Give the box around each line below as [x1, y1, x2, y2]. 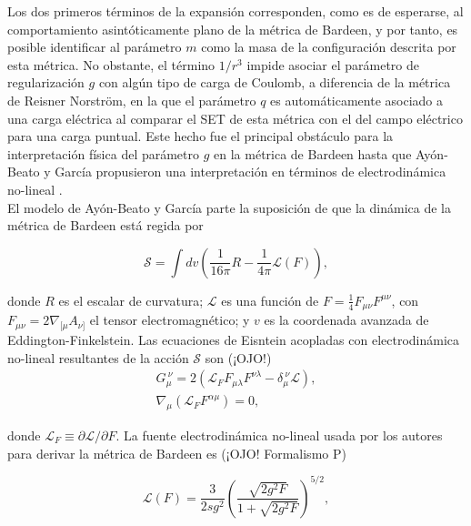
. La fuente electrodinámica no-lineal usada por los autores [115, 426, 443, 445]
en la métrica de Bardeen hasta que [214, 144, 412, 163]
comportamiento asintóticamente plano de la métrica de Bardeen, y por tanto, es [7, 19, 458, 38]
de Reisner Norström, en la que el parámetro [7, 90, 256, 109]
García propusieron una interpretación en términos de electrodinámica [55, 162, 446, 181]
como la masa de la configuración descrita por [201, 37, 456, 56]
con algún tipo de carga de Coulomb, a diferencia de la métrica [98, 73, 451, 92]
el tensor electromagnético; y [89, 310, 250, 329]
